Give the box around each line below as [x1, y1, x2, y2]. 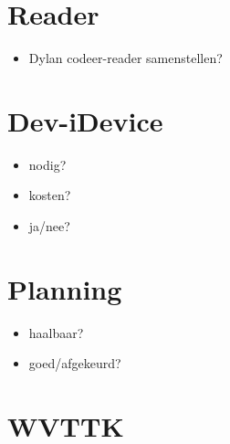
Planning [7, 270, 122, 307]
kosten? [28, 185, 71, 205]
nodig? [28, 154, 67, 174]
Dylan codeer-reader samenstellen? [28, 48, 223, 68]
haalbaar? [28, 322, 84, 342]
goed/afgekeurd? [28, 354, 121, 373]
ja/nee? [28, 217, 70, 236]
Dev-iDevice [7, 101, 163, 139]
